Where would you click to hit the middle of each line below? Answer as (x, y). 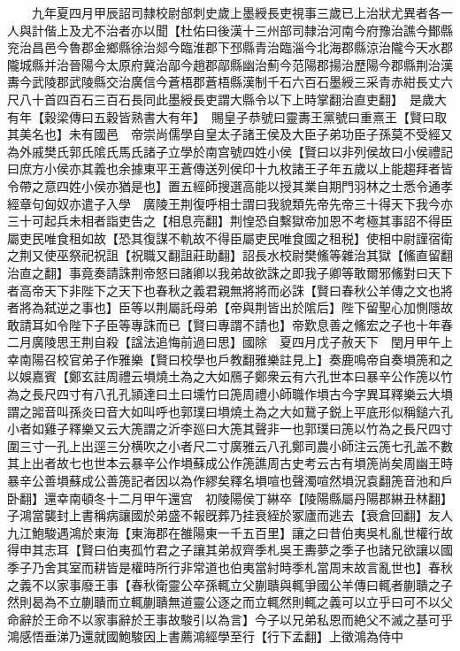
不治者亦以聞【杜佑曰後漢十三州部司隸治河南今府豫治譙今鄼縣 (273, 30)
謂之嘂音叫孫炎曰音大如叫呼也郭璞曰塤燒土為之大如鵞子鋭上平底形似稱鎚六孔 (230, 411)
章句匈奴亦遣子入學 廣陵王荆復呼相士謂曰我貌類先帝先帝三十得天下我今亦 (236, 203)
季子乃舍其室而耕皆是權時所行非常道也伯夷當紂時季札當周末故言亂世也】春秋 (230, 567)
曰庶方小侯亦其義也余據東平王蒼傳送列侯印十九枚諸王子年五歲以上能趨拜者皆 (230, 168)
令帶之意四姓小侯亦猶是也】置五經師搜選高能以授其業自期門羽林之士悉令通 (224, 185)
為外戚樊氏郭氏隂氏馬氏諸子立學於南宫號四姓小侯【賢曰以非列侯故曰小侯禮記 (230, 151)
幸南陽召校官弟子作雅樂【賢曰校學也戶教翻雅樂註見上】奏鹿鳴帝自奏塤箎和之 (230, 359)
